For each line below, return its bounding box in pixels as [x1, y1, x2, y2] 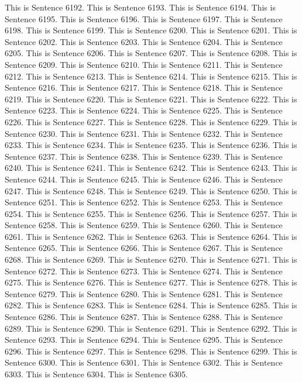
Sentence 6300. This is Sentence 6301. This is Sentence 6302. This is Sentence [5, 356, 283, 369]
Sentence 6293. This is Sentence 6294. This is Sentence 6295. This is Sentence [5, 333, 283, 346]
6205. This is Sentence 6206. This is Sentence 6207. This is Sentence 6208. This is [5, 47, 297, 59]
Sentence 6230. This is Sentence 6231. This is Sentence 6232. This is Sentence [5, 127, 283, 139]
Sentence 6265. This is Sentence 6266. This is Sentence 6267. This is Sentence [5, 242, 283, 254]
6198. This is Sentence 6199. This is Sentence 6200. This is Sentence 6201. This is [5, 24, 297, 36]
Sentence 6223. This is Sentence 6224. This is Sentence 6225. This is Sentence [5, 104, 283, 116]
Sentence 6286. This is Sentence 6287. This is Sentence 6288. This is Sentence [5, 311, 283, 323]
